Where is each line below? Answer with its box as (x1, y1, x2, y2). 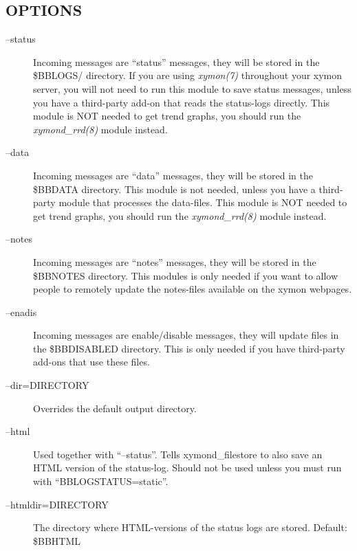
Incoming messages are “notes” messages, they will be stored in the (33, 254, 316, 269)
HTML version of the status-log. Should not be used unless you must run (33, 460, 342, 475)
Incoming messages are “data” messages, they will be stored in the (33, 168, 313, 182)
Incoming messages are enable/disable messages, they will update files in (33, 328, 339, 342)
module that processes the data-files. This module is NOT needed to (58, 195, 347, 210)
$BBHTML (33, 533, 81, 548)
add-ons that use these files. (33, 355, 150, 369)
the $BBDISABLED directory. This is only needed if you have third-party (33, 341, 345, 355)
